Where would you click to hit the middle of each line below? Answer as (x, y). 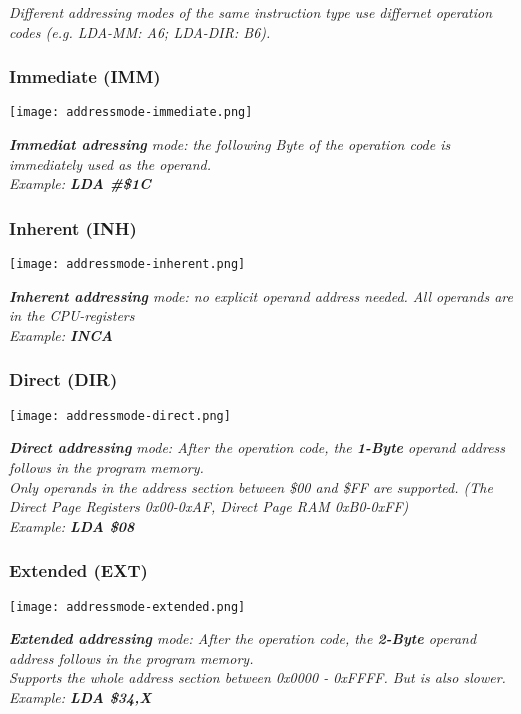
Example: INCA (61, 334)
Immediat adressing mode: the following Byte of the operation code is (230, 144)
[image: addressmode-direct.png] (120, 415)
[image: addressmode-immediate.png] (131, 112)
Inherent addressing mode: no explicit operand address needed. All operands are (261, 295)
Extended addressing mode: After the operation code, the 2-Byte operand (243, 638)
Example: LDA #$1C (80, 183)
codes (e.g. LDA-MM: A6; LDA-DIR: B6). (140, 31)
